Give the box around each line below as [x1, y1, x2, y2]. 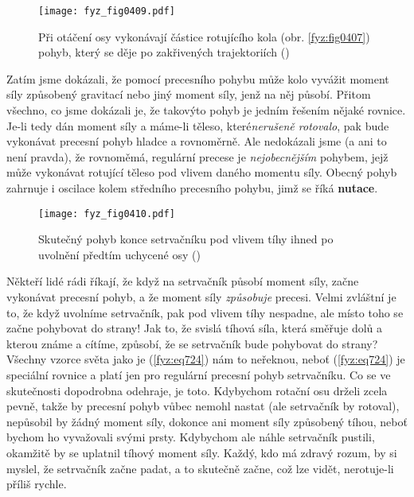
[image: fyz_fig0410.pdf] [38, 208, 175, 219]
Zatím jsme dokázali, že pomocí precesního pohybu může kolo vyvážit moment [6, 70, 389, 87]
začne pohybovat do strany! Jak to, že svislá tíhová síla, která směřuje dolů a [6, 320, 383, 336]
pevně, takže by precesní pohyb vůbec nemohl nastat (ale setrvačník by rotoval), [6, 398, 400, 414]
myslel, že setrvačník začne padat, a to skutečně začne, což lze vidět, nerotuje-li [6, 460, 394, 476]
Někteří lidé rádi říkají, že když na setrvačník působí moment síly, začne [6, 273, 359, 289]
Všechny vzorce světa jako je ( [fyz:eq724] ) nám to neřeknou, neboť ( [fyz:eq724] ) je [6, 351, 405, 367]
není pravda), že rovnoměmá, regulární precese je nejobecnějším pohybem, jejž [6, 148, 389, 165]
